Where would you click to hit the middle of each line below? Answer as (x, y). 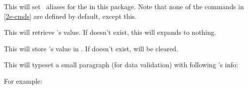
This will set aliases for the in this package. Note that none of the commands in (124, 6)
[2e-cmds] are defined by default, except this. (70, 16)
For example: (23, 81)
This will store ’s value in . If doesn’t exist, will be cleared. (91, 48)
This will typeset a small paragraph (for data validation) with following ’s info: (121, 65)
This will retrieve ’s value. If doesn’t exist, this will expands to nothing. (110, 32)
